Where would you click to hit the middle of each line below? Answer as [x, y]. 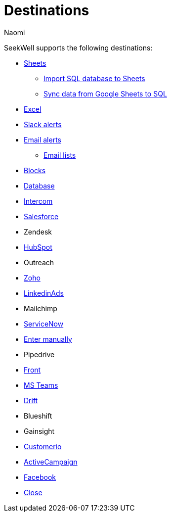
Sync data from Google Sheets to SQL [105, 94]
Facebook [40, 477]
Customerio [43, 446]
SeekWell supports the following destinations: [78, 47]
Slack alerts [43, 124]
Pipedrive [39, 354]
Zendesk [38, 232]
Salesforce [41, 216]
